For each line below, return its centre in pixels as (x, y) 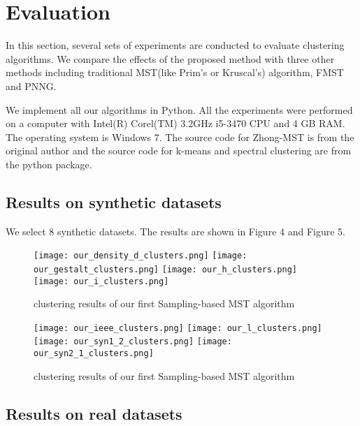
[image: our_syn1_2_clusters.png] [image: (133, 342)
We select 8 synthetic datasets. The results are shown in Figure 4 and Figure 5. (175, 231)
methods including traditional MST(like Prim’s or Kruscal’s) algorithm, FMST (175, 72)
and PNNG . (31, 86)
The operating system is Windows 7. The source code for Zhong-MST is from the (180, 137)
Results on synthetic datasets (114, 201)
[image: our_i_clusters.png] (101, 281)
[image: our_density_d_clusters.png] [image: (141, 256)
